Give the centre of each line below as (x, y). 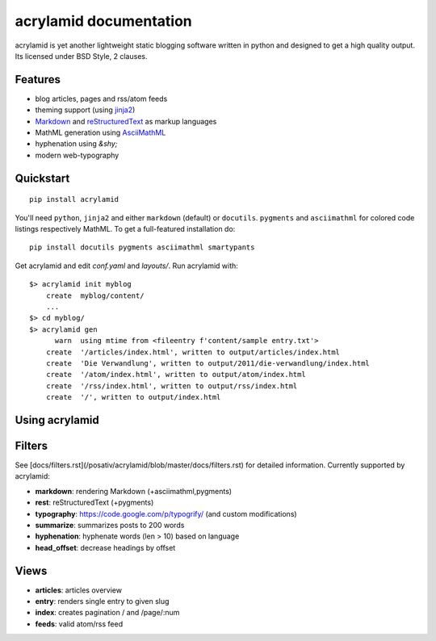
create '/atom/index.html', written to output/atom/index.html (176, 375)
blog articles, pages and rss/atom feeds (101, 98)
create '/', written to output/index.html (133, 397)
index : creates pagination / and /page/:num (107, 613)
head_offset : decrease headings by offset (105, 547)
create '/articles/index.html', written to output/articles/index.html (193, 352)
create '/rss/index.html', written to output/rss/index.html (172, 386)
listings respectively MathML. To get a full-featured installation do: (125, 228)
